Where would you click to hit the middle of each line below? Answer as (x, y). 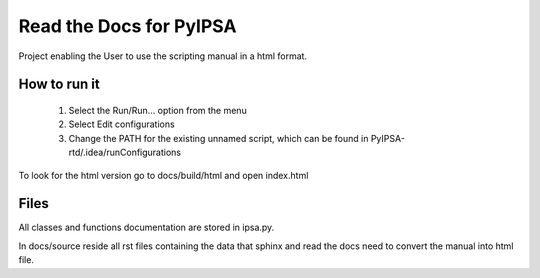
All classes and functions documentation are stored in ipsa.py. (146, 227)
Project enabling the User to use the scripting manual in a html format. (163, 56)
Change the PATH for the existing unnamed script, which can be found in (218, 138)
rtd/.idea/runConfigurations (125, 152)
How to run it (59, 84)
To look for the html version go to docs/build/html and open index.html (163, 175)
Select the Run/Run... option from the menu (157, 110)
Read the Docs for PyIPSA (127, 26)
